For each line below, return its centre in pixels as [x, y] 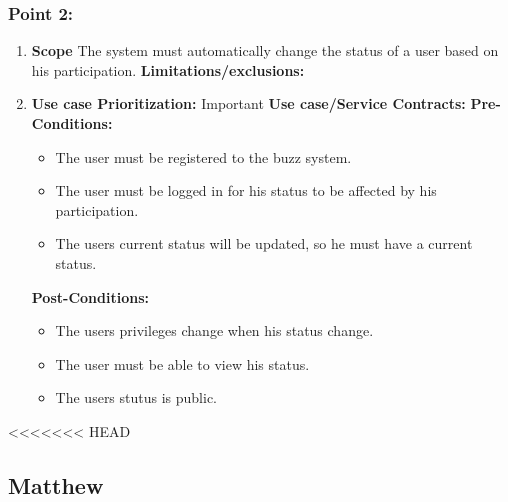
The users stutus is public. [136, 397]
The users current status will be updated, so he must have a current [264, 243]
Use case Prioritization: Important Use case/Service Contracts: [248, 103]
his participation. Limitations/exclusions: [168, 69]
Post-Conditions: [90, 296]
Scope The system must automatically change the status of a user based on [265, 50]
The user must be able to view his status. [182, 363]
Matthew [56, 484]
